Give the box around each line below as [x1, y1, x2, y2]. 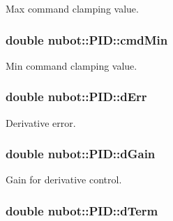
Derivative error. [6, 115, 76, 130]
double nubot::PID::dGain [6, 145, 156, 162]
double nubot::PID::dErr [6, 88, 147, 105]
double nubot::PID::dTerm [6, 201, 158, 219]
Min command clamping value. [6, 58, 137, 73]
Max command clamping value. [6, 1, 139, 15]
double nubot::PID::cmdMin [6, 31, 168, 48]
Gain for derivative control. [6, 172, 122, 187]
